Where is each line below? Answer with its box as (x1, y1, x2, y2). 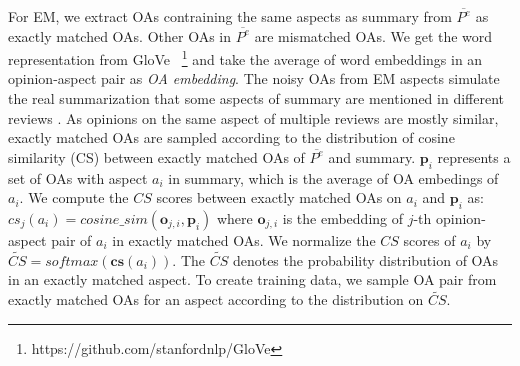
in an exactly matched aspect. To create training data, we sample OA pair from (8, 269, 497, 290)
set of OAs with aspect (8, 167, 148, 188)
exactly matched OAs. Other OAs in (8, 25, 232, 46)
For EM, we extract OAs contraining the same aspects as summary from (8, 6, 452, 26)
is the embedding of (282, 208, 404, 228)
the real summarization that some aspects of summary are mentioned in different (8, 88, 504, 109)
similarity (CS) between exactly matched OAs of (8, 146, 305, 167)
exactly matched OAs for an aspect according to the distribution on (8, 289, 424, 310)
